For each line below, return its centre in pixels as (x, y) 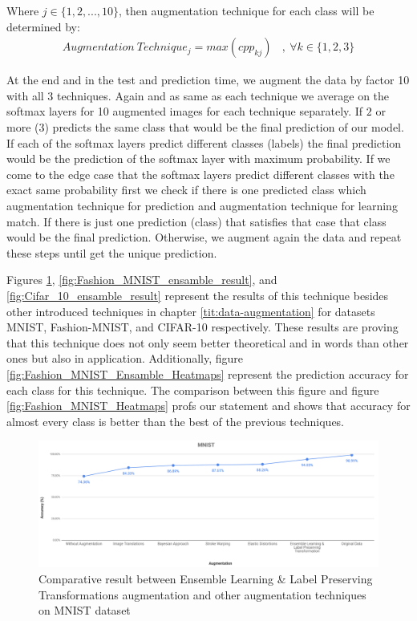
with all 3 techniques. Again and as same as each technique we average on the (198, 95)
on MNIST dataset (85, 610)
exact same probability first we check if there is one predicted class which (186, 190)
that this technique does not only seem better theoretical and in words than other (208, 342)
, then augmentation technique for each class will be (247, 10)
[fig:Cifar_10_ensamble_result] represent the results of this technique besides (198, 295)
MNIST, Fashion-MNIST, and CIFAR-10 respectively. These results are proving (202, 327)
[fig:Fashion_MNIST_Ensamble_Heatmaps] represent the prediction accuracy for (208, 373)
